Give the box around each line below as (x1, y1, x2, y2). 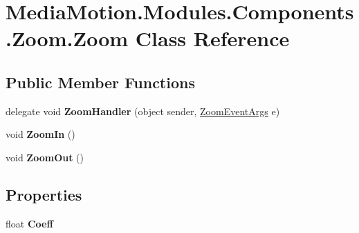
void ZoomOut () (6, 150, 84, 164)
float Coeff (6, 216, 53, 230)
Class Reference (135, 24, 290, 52)
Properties (6, 183, 82, 205)
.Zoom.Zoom (6, 24, 129, 52)
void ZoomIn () (6, 127, 75, 141)
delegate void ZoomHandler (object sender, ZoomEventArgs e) (6, 103, 280, 118)
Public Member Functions (6, 71, 195, 92)
